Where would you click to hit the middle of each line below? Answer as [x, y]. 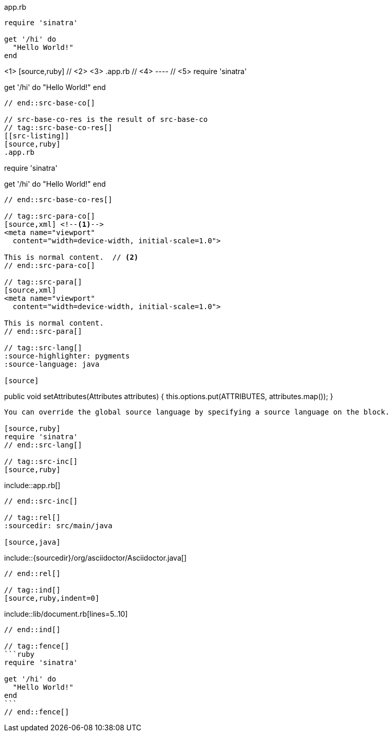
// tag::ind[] [32, 590]
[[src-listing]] [37, 136]
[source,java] [32, 542]
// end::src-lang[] [43, 445]
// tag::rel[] [32, 517]
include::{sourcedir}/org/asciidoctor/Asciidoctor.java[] [95, 558]
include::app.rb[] [32, 485]
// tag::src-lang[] [43, 348]
